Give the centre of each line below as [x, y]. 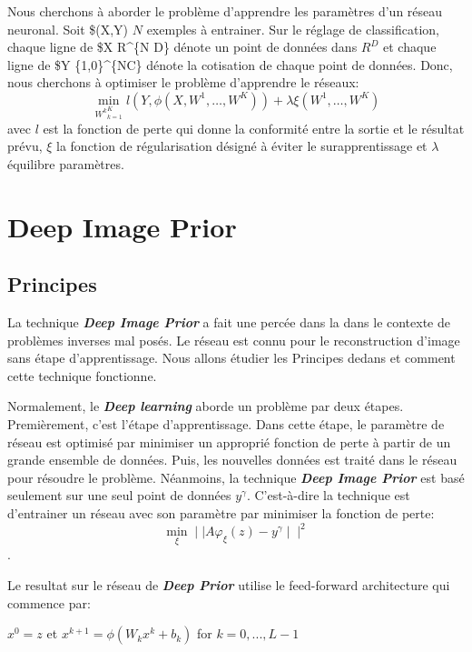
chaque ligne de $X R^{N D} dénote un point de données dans [182, 47]
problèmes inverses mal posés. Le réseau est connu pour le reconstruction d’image [234, 340]
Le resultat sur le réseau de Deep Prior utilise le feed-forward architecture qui [229, 584]
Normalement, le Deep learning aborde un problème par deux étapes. [206, 406]
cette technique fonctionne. [82, 375]
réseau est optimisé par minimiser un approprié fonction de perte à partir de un [229, 441]
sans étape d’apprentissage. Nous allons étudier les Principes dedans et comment [231, 358]
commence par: [49, 602]
